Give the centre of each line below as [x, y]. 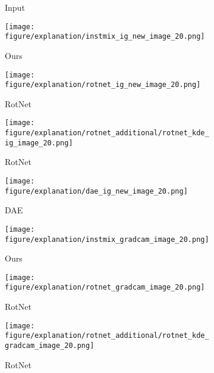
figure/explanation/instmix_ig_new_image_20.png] [105, 37]
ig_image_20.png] [39, 143]
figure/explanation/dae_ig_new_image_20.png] [96, 191]
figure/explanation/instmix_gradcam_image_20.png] [107, 239]
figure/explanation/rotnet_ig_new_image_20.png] [103, 85]
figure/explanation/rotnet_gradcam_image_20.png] [105, 287]
